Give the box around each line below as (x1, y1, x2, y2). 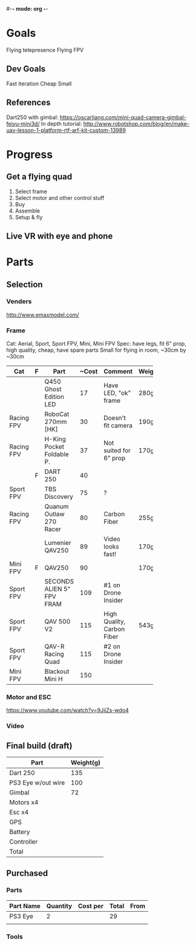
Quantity (46, 901, 73, 910)
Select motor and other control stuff (15, 194, 105, 202)
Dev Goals (6, 64, 46, 74)
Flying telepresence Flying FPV (6, 46, 84, 53)
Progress (6, 148, 53, 161)
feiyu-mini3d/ (6, 120, 40, 127)
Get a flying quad (6, 172, 73, 182)
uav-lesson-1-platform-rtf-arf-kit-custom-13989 (6, 127, 126, 134)
